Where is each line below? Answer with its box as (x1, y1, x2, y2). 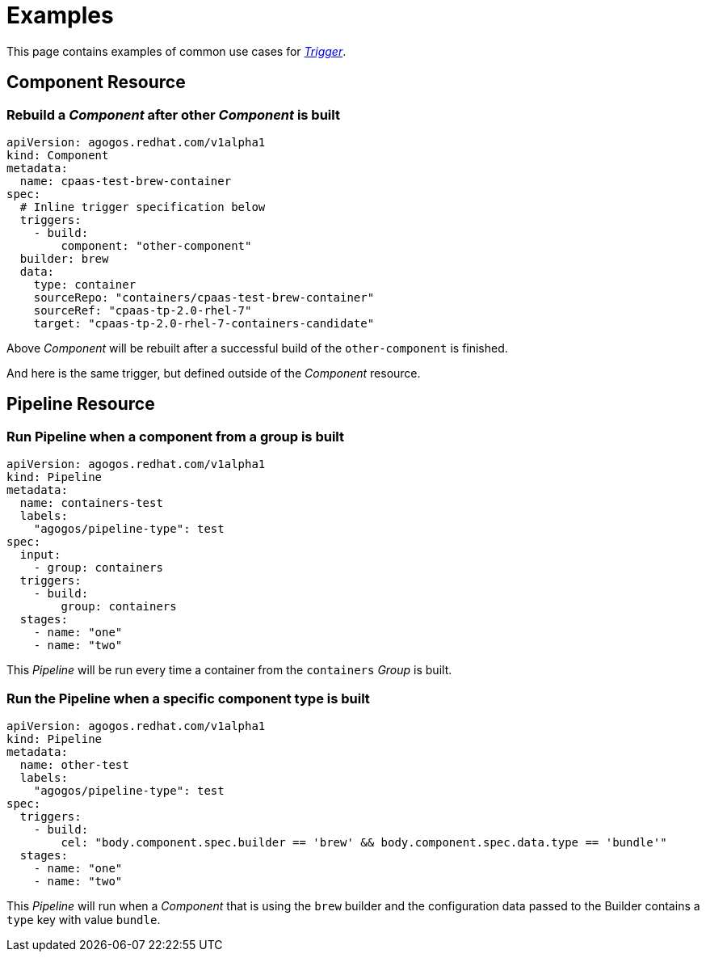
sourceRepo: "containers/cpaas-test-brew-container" (33, 290, 375, 304)
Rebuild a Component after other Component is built (6, 106, 340, 123)
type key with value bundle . (6, 912, 161, 926)
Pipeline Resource (6, 394, 155, 415)
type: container (33, 277, 137, 291)
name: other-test (19, 758, 129, 771)
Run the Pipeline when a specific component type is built (6, 690, 370, 707)
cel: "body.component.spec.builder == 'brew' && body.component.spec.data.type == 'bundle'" (61, 835, 667, 849)
